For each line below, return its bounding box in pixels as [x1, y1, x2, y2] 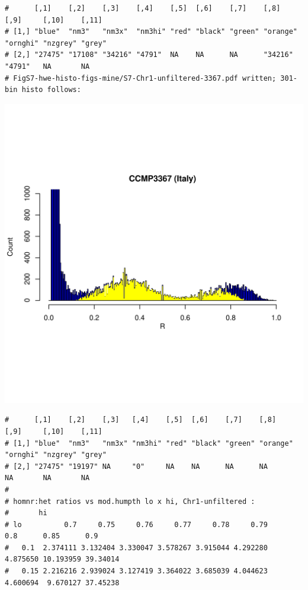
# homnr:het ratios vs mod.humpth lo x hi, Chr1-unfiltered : [5, 497, 255, 506]
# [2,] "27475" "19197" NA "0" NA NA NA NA [5, 462, 268, 471]
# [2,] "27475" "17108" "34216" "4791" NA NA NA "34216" [5, 50, 293, 59]
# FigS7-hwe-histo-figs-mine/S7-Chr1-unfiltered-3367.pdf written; [5, 74, 277, 83]
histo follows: [21, 85, 81, 94]
